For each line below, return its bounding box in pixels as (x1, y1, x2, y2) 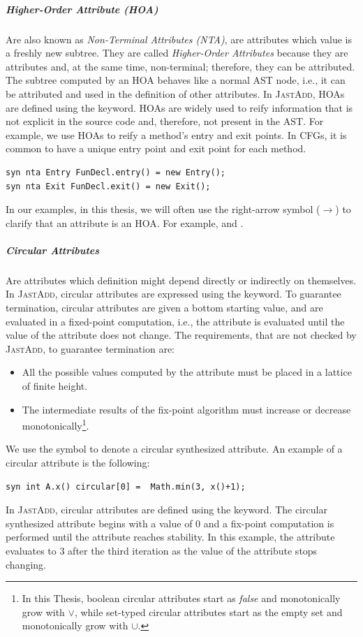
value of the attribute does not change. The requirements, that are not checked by (6, 328, 357, 342)
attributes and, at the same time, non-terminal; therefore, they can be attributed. (6, 59, 355, 73)
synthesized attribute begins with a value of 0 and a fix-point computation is (6, 515, 334, 530)
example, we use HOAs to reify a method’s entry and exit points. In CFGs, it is (6, 127, 347, 142)
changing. (6, 557, 46, 571)
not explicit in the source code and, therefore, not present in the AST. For (6, 114, 324, 129)
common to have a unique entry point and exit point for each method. (6, 141, 306, 156)
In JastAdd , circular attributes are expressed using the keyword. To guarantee (6, 286, 341, 301)
